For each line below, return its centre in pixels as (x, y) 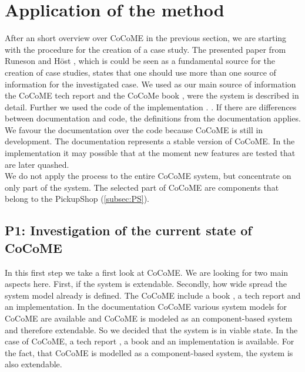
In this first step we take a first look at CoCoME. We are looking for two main (147, 272)
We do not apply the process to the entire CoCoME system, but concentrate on (148, 176)
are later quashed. (37, 164)
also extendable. (33, 364)
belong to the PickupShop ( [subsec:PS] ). (77, 199)
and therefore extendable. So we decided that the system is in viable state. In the (151, 329)
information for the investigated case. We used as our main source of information (150, 84)
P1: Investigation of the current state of (128, 230)
